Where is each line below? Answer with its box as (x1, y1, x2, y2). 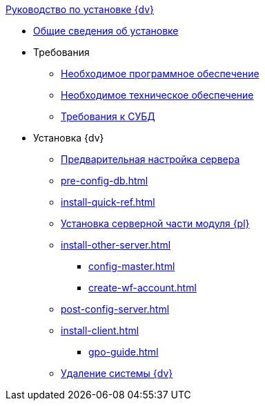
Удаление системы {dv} (61, 367, 173, 379)
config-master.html (88, 260, 175, 272)
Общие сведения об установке (33, 25, 179, 37)
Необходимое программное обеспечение (61, 68, 259, 79)
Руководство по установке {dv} (6, 3, 155, 15)
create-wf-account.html (88, 282, 197, 293)
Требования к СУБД (61, 110, 155, 122)
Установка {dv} (33, 132, 104, 144)
